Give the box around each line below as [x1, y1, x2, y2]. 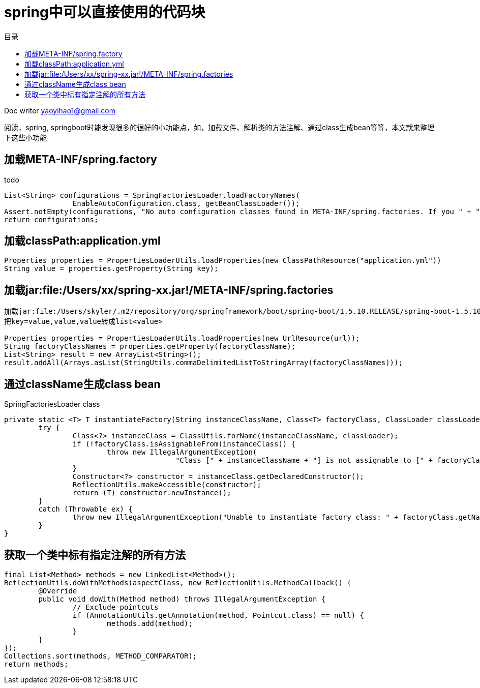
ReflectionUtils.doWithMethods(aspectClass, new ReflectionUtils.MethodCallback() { [4, 578, 351, 587]
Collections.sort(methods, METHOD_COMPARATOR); [4, 651, 197, 660]
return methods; [4, 660, 69, 668]
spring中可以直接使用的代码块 [4, 4, 205, 21]
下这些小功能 [4, 133, 47, 142]
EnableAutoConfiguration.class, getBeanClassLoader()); [72, 199, 300, 207]
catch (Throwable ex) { [38, 505, 133, 514]
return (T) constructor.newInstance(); [72, 489, 231, 497]
